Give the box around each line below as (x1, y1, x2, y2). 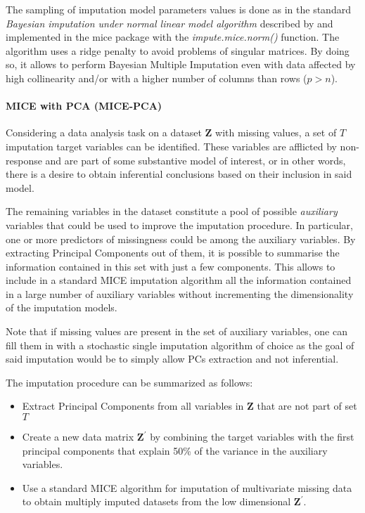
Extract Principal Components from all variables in (22, 398, 244, 413)
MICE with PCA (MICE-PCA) (6, 98, 162, 113)
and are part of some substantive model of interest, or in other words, (45, 152, 346, 167)
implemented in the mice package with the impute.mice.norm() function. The (6, 30, 340, 44)
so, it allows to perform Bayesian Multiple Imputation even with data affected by (6, 57, 356, 72)
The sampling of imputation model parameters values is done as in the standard (6, 2, 351, 16)
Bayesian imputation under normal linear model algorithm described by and (6, 15, 333, 30)
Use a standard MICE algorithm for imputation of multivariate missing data (22, 480, 352, 495)
